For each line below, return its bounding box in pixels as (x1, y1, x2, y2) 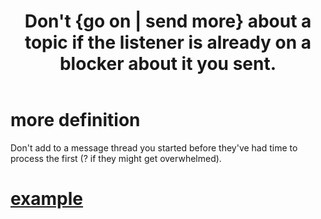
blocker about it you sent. (59, 53, 277, 75)
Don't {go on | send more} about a (24, 10, 312, 33)
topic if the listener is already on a (24, 31, 312, 54)
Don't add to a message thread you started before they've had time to (10, 141, 298, 154)
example (10, 188, 84, 210)
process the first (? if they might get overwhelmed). (10, 152, 222, 164)
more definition (10, 109, 141, 132)
